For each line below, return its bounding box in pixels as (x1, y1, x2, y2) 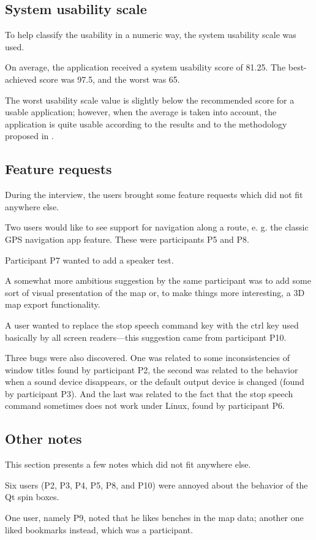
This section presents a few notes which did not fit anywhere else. (5, 458, 251, 471)
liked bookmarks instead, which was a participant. (5, 523, 194, 536)
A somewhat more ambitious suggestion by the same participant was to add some (5, 274, 311, 287)
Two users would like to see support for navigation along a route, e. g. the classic (5, 221, 309, 234)
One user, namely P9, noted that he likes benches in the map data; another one (5, 511, 304, 524)
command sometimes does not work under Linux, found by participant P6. (5, 399, 285, 412)
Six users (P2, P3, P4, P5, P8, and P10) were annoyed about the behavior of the (5, 478, 308, 491)
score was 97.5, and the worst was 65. (39, 72, 180, 85)
